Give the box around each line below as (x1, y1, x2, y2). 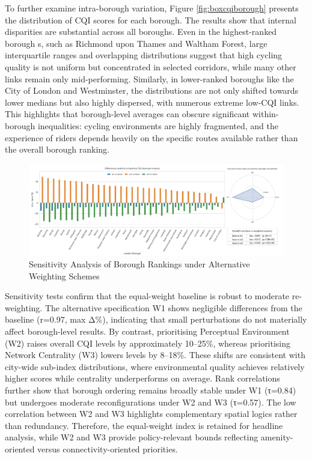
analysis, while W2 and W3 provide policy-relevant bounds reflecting (5, 431, 258, 443)
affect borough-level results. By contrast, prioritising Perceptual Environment (5, 325, 290, 338)
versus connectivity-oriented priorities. (37, 443, 178, 455)
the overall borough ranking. (5, 143, 109, 156)
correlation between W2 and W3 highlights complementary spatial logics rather (5, 407, 298, 420)
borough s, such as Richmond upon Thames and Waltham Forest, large (5, 37, 268, 49)
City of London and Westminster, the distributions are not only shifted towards (5, 84, 299, 97)
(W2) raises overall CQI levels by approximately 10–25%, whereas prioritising (5, 336, 291, 349)
